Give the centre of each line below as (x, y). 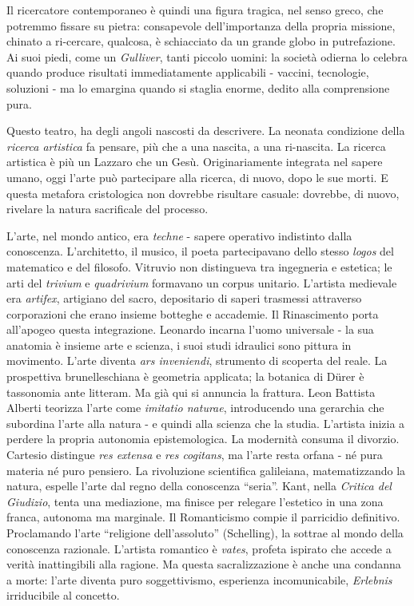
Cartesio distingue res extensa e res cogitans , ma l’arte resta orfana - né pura (195, 455)
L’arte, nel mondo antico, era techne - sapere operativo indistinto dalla (179, 235)
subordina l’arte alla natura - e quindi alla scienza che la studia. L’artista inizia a (206, 423)
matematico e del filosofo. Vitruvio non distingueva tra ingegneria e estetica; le (199, 266)
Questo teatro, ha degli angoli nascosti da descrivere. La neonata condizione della (206, 131)
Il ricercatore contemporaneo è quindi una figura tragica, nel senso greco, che (195, 10)
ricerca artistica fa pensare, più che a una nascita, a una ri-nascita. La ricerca (196, 146)
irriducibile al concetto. (63, 595)
